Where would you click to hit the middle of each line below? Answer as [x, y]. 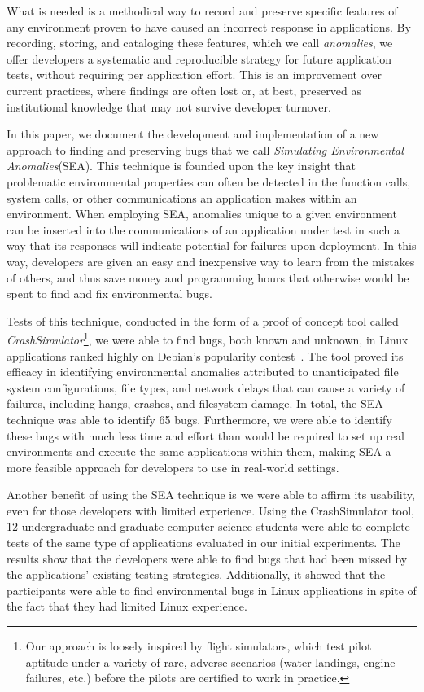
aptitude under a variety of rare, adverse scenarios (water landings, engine [210, 661]
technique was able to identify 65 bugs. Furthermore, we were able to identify [199, 419]
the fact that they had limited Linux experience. [127, 606]
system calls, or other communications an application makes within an [182, 197]
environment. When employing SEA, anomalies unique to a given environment [202, 214]
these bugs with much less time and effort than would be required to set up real [205, 435]
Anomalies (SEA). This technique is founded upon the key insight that [181, 166]
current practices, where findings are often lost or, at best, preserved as [184, 90]
